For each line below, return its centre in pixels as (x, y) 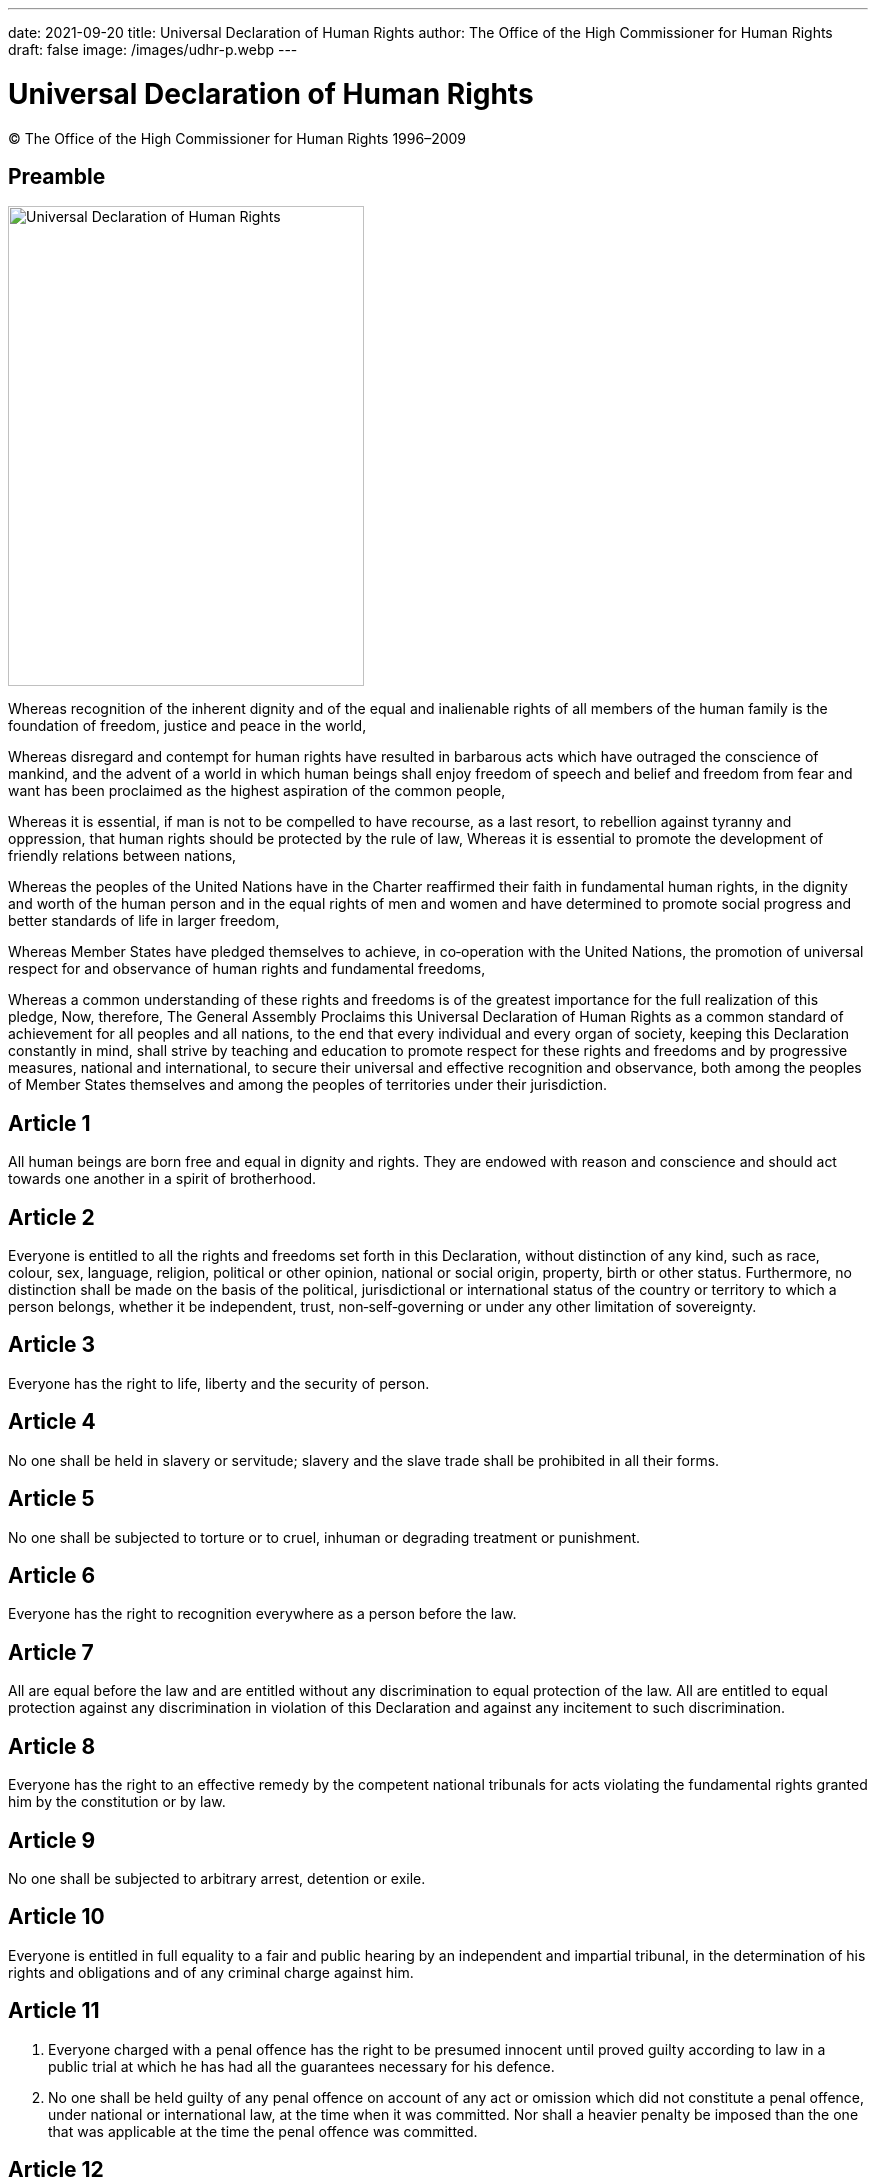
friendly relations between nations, (122, 856)
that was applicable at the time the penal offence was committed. (263, 2131)
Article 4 (52, 1422)
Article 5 (51, 1499)
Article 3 (52, 1345)
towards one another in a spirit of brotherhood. (162, 1179)
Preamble (57, 176)
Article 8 (52, 1746)
